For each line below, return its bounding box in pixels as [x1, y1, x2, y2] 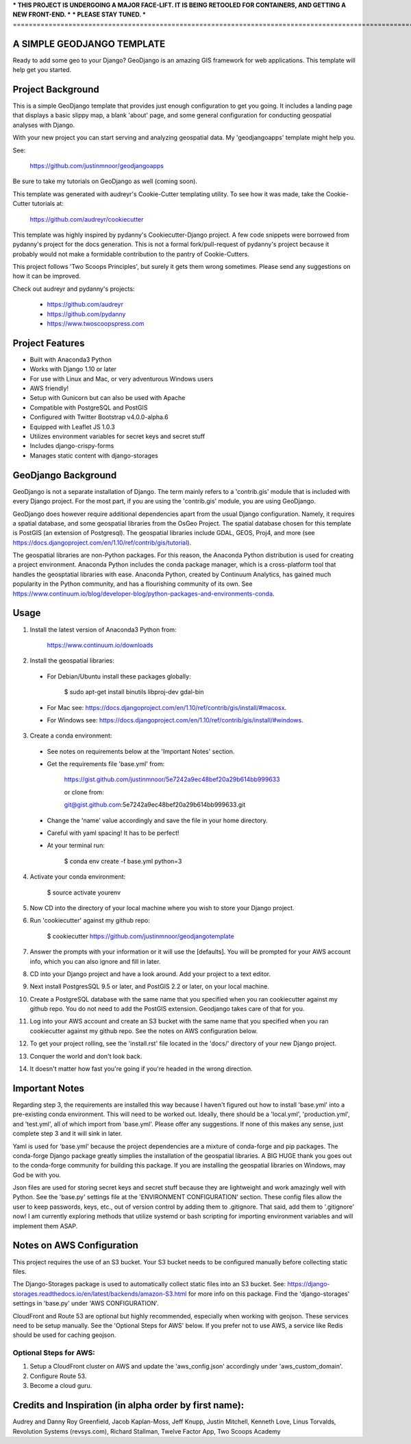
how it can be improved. [12, 272, 82, 281]
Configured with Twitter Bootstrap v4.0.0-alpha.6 [29, 413, 169, 421]
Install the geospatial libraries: [29, 656, 114, 665]
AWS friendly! [29, 384, 68, 392]
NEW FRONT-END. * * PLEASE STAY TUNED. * [12, 10, 147, 19]
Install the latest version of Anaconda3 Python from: [29, 625, 177, 634]
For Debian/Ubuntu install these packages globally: [47, 672, 191, 680]
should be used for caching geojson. [12, 1331, 116, 1339]
